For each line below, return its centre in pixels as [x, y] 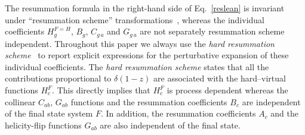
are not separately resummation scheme [212, 31]
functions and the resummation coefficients [149, 101]
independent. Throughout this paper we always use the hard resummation [140, 43]
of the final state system [49, 113]
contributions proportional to [58, 78]
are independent [271, 101]
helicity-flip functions [43, 125]
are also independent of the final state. [170, 125]
